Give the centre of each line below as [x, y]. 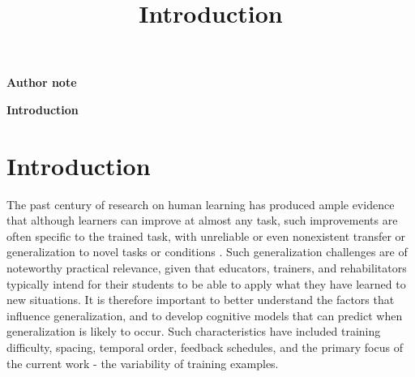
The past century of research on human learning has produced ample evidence [201, 204]
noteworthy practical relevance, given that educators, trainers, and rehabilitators [207, 268]
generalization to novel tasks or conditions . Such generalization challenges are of [207, 252]
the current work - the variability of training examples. [143, 363]
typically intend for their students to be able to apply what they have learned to [206, 283]
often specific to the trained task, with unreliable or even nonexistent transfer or [206, 236]
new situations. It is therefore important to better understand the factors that [201, 300]
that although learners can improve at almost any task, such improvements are [202, 220]
